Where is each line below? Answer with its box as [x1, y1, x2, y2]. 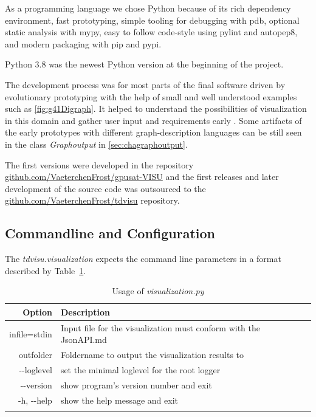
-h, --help [18, 393, 52, 406]
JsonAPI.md [60, 333, 107, 346]
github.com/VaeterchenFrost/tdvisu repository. [5, 194, 180, 207]
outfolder [18, 348, 52, 361]
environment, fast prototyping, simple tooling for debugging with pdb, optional [5, 13, 300, 26]
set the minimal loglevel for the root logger [60, 364, 221, 376]
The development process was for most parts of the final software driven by [5, 78, 286, 91]
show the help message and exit [60, 393, 178, 406]
